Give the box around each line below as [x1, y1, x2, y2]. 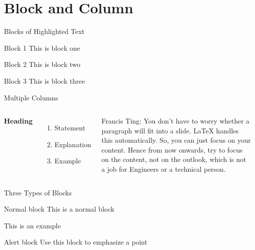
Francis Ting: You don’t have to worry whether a [101, 116, 250, 126]
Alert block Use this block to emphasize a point [4, 237, 147, 247]
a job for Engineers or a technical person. [101, 164, 226, 174]
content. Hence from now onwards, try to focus [101, 144, 243, 155]
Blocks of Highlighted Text [4, 26, 85, 36]
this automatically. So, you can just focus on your [101, 135, 251, 145]
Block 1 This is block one [4, 42, 80, 53]
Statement [55, 123, 85, 133]
